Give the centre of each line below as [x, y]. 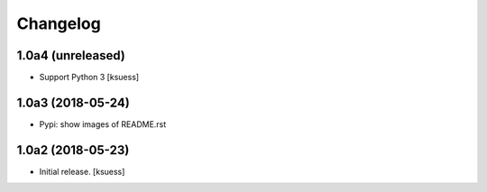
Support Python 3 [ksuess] [89, 78]
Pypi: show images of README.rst [103, 124]
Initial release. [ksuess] [82, 171]
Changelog [59, 23]
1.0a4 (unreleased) [71, 55]
